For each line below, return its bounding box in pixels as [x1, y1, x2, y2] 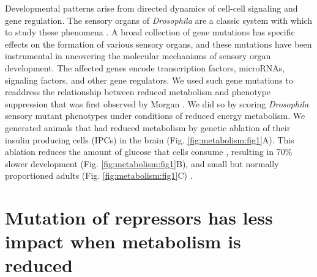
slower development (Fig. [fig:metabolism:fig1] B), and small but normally [5, 157, 279, 170]
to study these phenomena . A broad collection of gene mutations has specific [5, 26, 295, 38]
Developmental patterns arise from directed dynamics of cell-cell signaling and [5, 2, 298, 14]
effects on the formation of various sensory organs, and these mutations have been [5, 37, 312, 50]
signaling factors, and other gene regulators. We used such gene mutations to [5, 73, 293, 86]
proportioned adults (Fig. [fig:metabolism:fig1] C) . [5, 169, 193, 182]
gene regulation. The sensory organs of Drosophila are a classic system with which [5, 13, 313, 26]
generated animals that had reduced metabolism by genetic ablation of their [5, 121, 291, 134]
